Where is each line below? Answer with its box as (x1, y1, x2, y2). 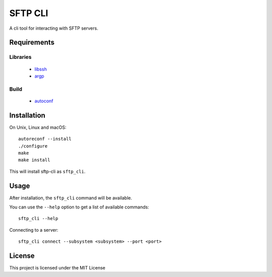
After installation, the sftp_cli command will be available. (9, 194, 132, 201)
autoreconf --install (18, 136, 72, 142)
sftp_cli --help (18, 216, 58, 222)
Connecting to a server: (9, 227, 58, 233)
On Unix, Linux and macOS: (9, 124, 66, 130)
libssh (34, 66, 47, 72)
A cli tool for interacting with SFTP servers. (9, 25, 98, 31)
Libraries (9, 53, 32, 60)
